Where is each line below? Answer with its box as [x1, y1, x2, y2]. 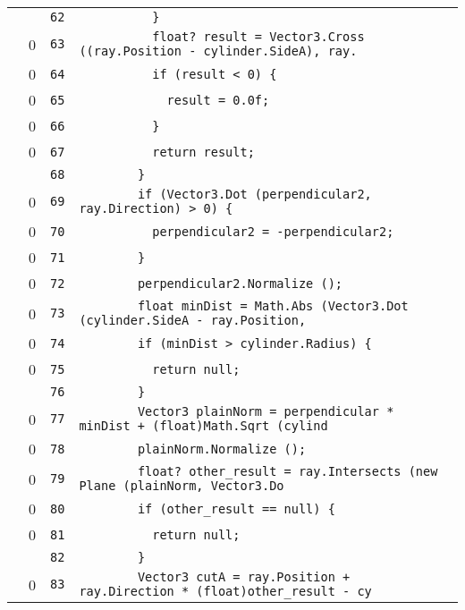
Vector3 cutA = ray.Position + [137, 570, 351, 584]
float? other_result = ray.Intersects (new [137, 464, 438, 479]
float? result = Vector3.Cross [152, 30, 365, 44]
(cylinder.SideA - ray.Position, [79, 313, 307, 327]
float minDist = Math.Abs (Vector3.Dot [137, 299, 409, 313]
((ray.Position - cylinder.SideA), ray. [79, 44, 358, 58]
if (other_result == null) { [137, 501, 335, 516]
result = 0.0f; [166, 92, 270, 107]
